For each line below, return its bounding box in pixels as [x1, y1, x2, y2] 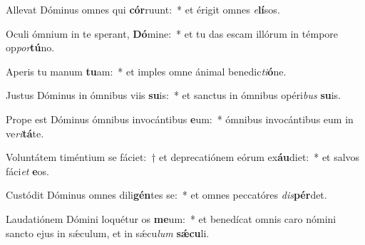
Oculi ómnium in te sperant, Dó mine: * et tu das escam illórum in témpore [6, 26, 339, 41]
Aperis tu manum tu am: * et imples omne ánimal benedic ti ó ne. [6, 63, 287, 78]
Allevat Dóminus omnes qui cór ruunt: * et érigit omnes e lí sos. [6, 2, 280, 16]
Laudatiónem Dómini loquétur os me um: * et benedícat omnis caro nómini [6, 211, 336, 226]
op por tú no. [6, 40, 55, 55]
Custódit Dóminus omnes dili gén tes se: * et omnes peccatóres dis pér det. [6, 187, 327, 202]
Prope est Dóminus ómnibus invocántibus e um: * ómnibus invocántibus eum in [6, 111, 354, 126]
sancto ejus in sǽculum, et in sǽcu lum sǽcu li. [6, 225, 210, 240]
